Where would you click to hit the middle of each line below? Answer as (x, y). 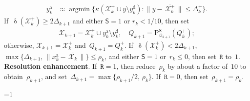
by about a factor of (198, 66)
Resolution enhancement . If (51, 66)
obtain (13, 76)
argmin (80, 10)
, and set (54, 76)
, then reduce (136, 66)
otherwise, (19, 45)
